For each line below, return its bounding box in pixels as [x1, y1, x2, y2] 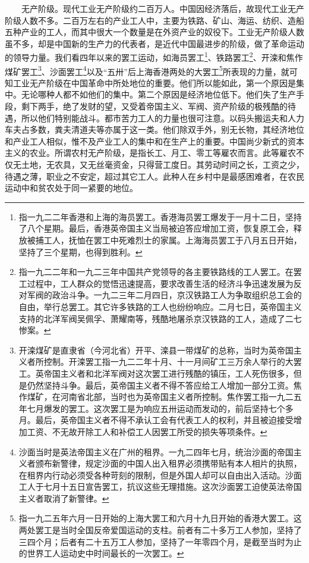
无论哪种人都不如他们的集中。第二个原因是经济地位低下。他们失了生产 [21, 88, 296, 101]
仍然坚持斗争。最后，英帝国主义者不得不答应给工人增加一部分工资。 [27, 379, 294, 391]
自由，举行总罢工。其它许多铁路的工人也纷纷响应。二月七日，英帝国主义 [18, 300, 302, 312]
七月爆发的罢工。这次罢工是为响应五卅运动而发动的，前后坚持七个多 [27, 402, 294, 414]
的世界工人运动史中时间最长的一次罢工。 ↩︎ [18, 547, 184, 559]
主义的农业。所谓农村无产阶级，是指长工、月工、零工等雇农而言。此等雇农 [5, 146, 296, 159]
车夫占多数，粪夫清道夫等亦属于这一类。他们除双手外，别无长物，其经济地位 [5, 123, 304, 136]
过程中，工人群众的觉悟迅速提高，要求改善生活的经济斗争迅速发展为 [27, 277, 294, 289]
